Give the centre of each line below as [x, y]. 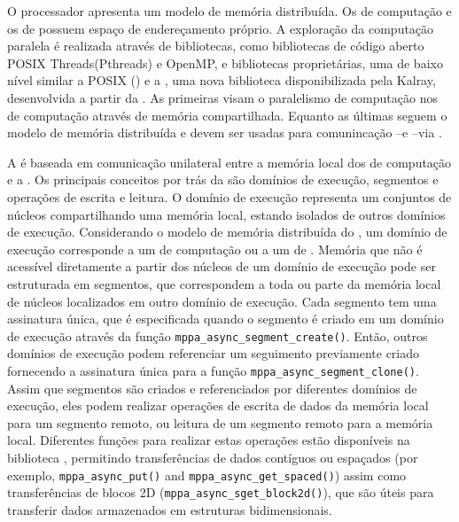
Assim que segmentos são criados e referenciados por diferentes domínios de [212, 388]
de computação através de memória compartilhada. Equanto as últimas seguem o [227, 115]
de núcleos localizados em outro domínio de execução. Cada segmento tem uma [222, 301]
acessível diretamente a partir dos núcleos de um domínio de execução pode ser [222, 266]
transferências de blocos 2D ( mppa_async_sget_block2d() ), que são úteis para [221, 492]
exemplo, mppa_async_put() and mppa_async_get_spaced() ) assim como [207, 475]
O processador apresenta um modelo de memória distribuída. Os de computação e [229, 11]
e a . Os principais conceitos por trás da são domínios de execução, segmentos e [223, 179]
